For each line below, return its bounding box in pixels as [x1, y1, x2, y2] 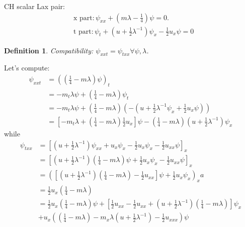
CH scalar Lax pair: [4, 1, 65, 11]
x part [73, 14, 93, 22]
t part [73, 28, 92, 35]
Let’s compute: [4, 62, 50, 73]
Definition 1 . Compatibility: [4, 45, 94, 55]
